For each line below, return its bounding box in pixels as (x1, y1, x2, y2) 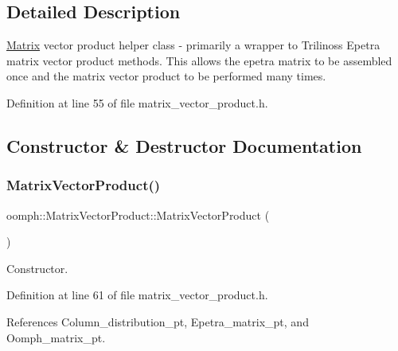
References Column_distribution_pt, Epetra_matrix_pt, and (6, 313, 309, 330)
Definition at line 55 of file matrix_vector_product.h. (6, 94, 268, 111)
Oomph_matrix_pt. (6, 329, 106, 345)
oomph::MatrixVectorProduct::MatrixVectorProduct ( (6, 206, 270, 223)
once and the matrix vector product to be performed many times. (6, 68, 326, 84)
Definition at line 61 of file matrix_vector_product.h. (6, 287, 268, 303)
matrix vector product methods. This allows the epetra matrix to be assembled (6, 52, 392, 68)
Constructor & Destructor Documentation (6, 133, 362, 158)
